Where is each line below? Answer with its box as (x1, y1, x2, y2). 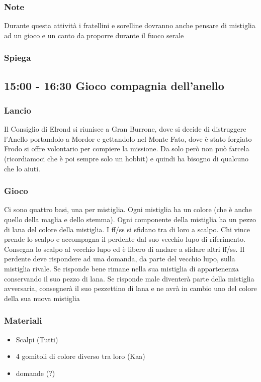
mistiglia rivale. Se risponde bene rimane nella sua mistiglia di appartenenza (4, 263, 239, 273)
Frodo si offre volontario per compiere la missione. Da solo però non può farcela (4, 143, 249, 154)
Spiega (4, 51, 31, 64)
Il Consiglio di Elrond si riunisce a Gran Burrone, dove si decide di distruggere (4, 124, 246, 134)
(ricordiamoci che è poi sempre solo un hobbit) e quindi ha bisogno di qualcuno (4, 153, 249, 164)
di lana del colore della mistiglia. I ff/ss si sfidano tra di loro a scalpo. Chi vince (4, 224, 250, 234)
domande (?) (16, 367, 55, 378)
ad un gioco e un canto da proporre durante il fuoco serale (4, 30, 184, 40)
